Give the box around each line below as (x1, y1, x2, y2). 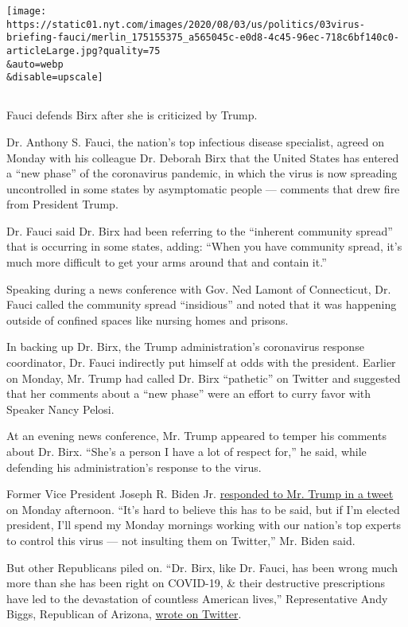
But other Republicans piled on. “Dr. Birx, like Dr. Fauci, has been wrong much (6, 559, 398, 575)
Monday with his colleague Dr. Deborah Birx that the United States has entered (6, 149, 399, 166)
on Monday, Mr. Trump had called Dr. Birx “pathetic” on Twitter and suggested (6, 369, 401, 386)
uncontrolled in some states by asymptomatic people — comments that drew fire (6, 180, 400, 197)
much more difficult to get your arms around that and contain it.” (6, 254, 327, 271)
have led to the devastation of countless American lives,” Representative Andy (6, 590, 388, 606)
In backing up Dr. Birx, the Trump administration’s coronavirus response (6, 338, 364, 355)
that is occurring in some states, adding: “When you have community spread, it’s (6, 238, 402, 255)
